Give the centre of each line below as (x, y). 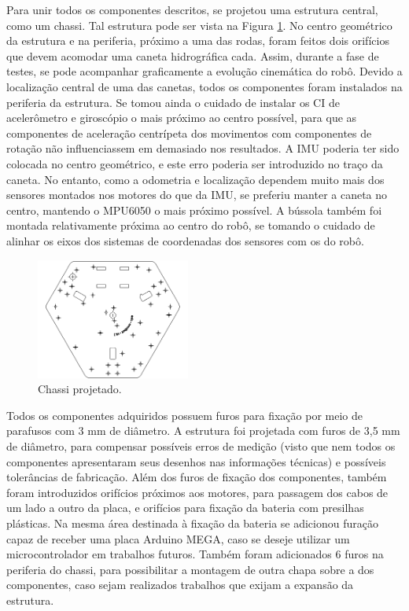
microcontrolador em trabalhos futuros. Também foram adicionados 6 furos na (195, 554)
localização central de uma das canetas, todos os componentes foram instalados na (204, 86)
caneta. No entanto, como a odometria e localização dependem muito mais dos (195, 179)
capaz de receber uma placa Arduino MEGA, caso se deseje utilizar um (178, 538)
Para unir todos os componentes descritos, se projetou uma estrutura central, (192, 9)
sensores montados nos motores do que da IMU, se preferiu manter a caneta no (197, 195)
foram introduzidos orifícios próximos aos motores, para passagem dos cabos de (197, 492)
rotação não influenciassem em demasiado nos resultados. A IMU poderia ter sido (203, 148)
